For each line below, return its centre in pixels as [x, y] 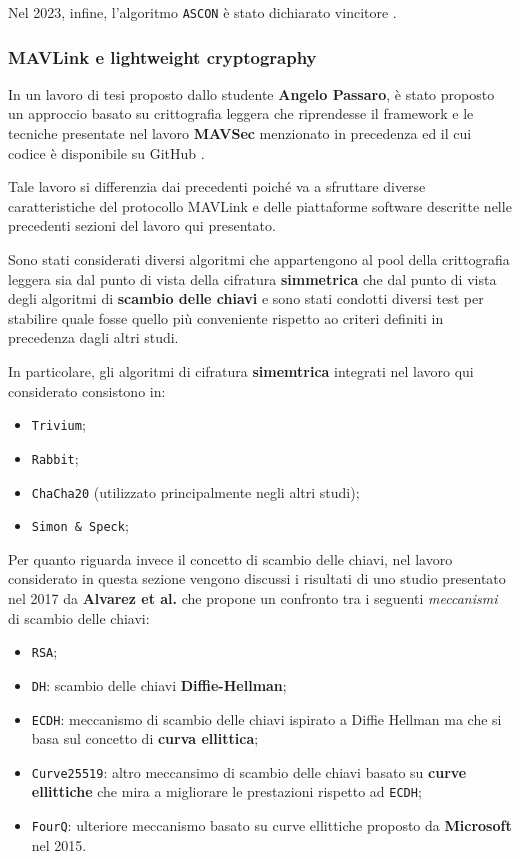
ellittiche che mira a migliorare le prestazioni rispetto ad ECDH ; [226, 791]
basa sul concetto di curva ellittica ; [145, 738]
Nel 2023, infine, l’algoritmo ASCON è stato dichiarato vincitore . [202, 12]
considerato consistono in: [87, 390]
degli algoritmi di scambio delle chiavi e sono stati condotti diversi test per [246, 298]
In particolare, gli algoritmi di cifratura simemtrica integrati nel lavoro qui [241, 371]
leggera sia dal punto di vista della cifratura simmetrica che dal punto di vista [252, 278]
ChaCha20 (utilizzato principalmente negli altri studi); [195, 491]
